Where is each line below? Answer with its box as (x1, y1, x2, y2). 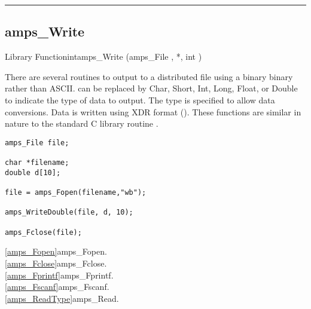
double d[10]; (5, 168, 61, 177)
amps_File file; (5, 138, 69, 147)
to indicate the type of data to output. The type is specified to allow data (5, 93, 275, 106)
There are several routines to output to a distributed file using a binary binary (5, 70, 293, 82)
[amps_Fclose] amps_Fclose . (5, 256, 107, 269)
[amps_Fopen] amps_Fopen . (5, 245, 107, 258)
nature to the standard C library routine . (5, 117, 158, 130)
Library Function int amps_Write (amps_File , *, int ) (5, 50, 202, 63)
